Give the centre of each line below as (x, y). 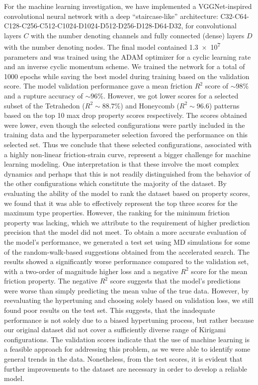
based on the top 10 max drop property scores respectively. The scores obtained (126, 115)
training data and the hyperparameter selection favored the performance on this (126, 135)
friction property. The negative (51, 281)
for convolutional (211, 26)
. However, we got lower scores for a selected (171, 96)
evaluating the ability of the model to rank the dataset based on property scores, (127, 193)
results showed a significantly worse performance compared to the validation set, (127, 261)
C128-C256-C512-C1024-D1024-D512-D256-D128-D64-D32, (94, 26)
